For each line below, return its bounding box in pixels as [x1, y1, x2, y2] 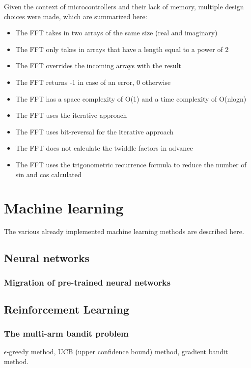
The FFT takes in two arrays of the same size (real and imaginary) [15, 27, 218, 38]
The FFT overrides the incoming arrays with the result [15, 60, 181, 71]
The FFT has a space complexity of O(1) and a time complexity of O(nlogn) [15, 93, 247, 104]
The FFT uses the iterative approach [15, 110, 127, 120]
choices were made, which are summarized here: [4, 11, 147, 21]
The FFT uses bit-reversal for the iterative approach [15, 126, 174, 136]
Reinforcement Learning [4, 301, 129, 316]
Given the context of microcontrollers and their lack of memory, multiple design [4, 1, 244, 11]
